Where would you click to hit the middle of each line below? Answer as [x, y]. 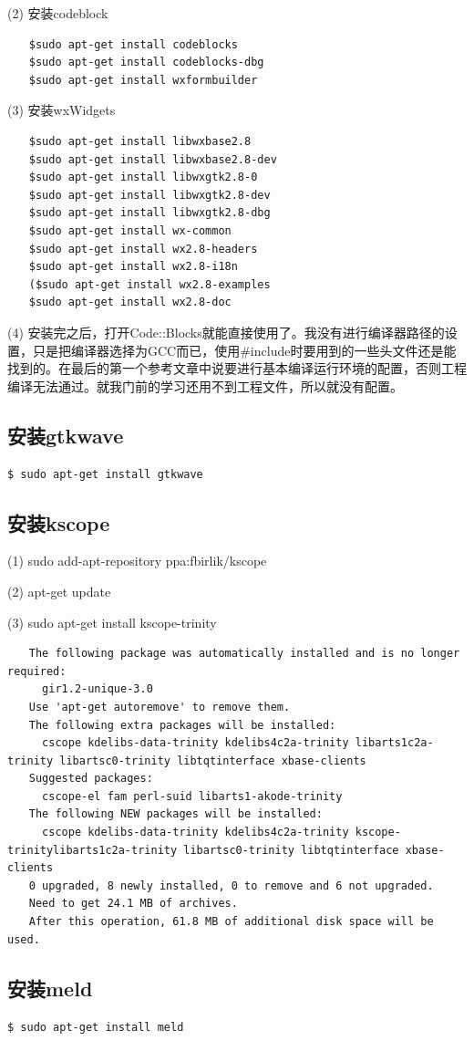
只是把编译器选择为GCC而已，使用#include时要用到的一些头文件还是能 [244, 350]
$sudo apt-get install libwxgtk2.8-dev [149, 195]
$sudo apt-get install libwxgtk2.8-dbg [149, 213]
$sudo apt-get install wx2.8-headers [143, 249]
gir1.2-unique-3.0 [98, 689]
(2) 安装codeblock [58, 13]
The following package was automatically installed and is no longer [244, 654]
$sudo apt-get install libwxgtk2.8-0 [143, 177]
